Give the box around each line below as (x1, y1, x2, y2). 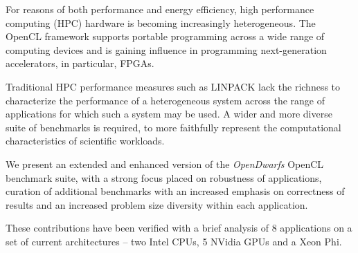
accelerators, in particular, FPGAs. (6, 56, 154, 71)
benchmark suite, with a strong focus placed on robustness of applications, (6, 170, 322, 185)
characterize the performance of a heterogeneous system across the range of (6, 93, 325, 107)
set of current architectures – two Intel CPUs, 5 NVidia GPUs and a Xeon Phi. (6, 234, 342, 248)
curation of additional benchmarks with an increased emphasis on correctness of (6, 184, 345, 198)
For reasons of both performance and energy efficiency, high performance (6, 2, 314, 16)
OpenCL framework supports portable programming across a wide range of (6, 29, 325, 44)
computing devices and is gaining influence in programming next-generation (6, 42, 327, 57)
